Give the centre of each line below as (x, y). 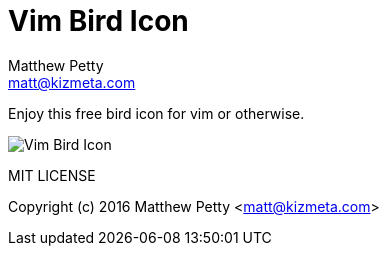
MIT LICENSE (52, 175)
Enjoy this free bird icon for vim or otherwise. (156, 113)
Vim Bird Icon (98, 21)
